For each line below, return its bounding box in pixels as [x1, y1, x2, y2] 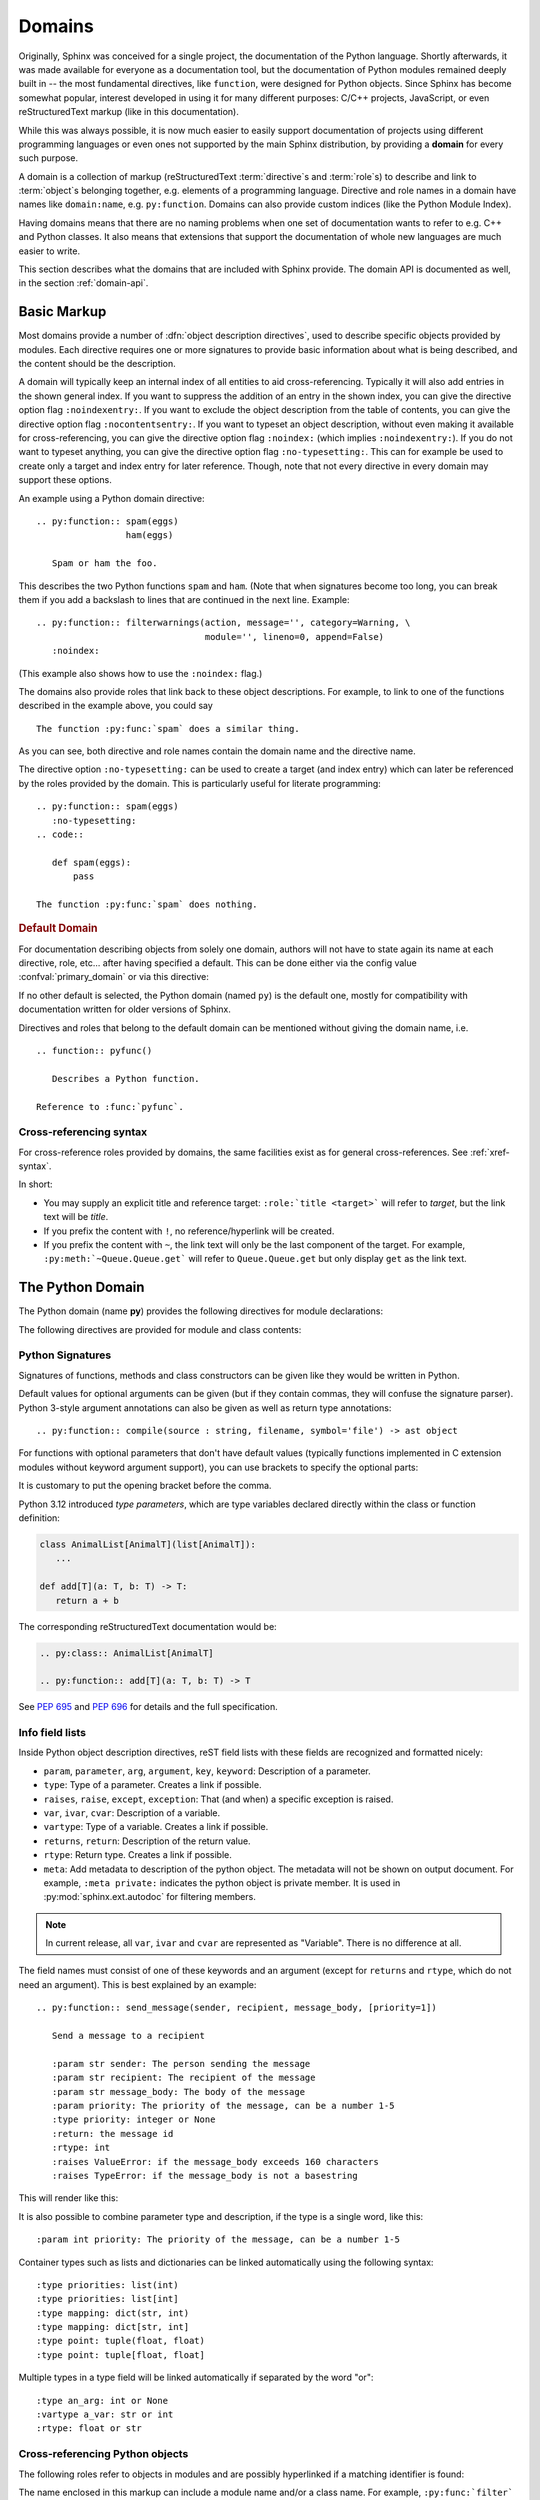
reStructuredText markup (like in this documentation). [18, 106, 240, 118]
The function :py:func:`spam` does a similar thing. [36, 723, 300, 734]
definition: [18, 1511, 60, 1524]
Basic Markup [18, 303, 107, 320]
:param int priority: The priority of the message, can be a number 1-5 [36, 2234, 400, 2245]
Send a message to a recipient [51, 2030, 205, 2042]
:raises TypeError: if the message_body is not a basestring [51, 2170, 359, 2181]
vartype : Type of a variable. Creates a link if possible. [43, 1821, 269, 1833]
